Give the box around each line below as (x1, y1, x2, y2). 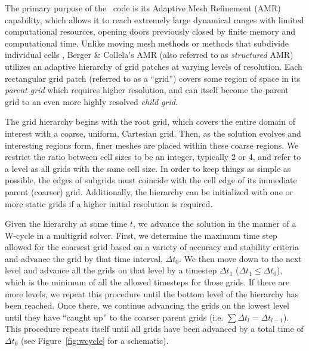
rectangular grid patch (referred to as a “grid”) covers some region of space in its (5, 72, 301, 84)
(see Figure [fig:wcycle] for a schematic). (21, 334, 169, 347)
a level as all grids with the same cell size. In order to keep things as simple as (5, 162, 291, 174)
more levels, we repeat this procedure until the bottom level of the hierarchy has (5, 287, 299, 300)
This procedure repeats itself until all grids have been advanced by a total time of (5, 322, 304, 335)
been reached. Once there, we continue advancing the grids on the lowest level (5, 299, 289, 312)
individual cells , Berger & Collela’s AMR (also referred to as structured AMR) (5, 48, 293, 61)
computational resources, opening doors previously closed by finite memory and (5, 25, 296, 38)
